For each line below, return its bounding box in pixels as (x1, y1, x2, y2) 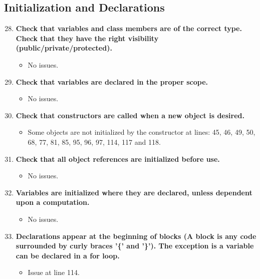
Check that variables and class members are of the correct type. (16, 23, 242, 34)
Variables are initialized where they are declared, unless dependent (16, 187, 252, 197)
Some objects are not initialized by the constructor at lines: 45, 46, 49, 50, (28, 127, 255, 137)
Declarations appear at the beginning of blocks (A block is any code (16, 230, 256, 241)
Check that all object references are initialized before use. (16, 153, 220, 164)
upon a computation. (16, 197, 90, 207)
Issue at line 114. (28, 267, 80, 277)
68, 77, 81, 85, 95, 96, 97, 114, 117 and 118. (28, 136, 161, 147)
